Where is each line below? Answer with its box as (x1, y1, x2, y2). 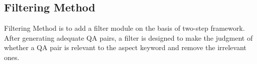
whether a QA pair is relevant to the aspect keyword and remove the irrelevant (4, 42, 246, 53)
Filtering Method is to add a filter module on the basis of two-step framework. (4, 23, 245, 33)
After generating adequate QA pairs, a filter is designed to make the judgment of (4, 32, 253, 43)
